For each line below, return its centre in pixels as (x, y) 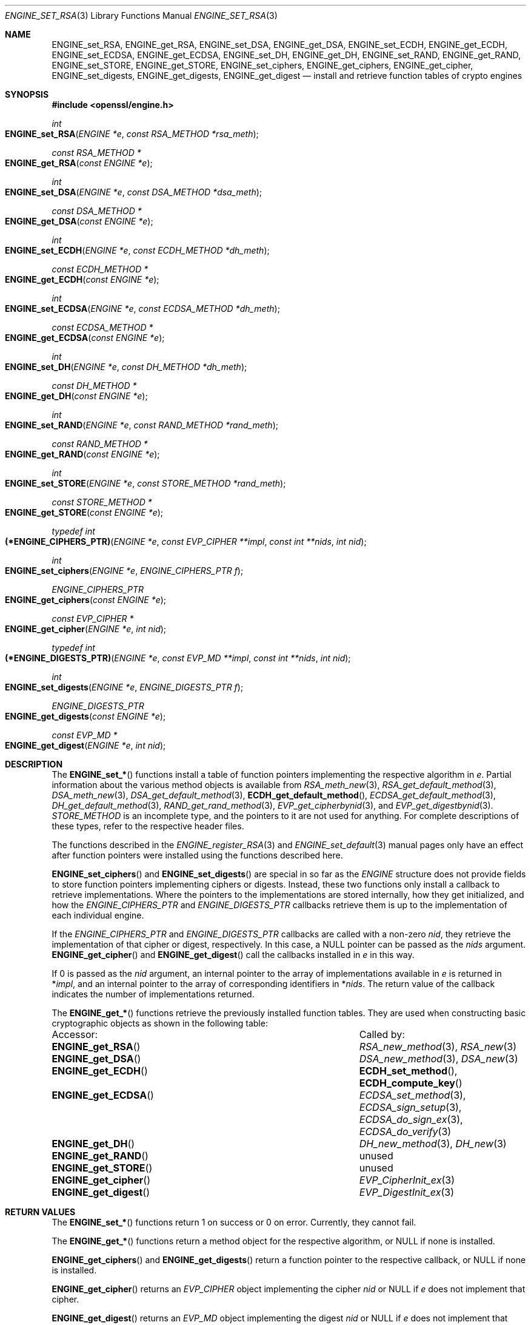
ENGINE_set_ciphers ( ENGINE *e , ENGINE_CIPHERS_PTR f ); (124, 571)
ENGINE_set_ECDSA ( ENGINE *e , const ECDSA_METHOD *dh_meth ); (142, 308)
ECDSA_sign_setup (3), (410, 1107)
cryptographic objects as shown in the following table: (160, 1023)
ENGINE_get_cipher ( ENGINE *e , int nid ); (86, 629)
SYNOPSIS (27, 94)
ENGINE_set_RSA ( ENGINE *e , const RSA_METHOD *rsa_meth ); (132, 134)
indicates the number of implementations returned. (153, 994)
